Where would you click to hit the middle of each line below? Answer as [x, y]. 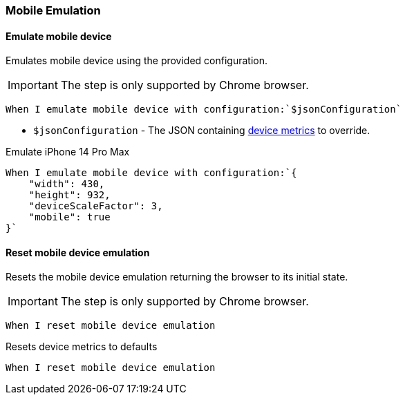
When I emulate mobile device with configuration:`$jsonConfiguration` [204, 109]
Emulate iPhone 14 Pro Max [68, 152]
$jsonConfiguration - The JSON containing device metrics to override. [202, 131]
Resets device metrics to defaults [82, 347]
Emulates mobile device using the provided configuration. [137, 61]
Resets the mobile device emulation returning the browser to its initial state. [177, 277]
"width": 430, [67, 184]
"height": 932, [69, 195]
